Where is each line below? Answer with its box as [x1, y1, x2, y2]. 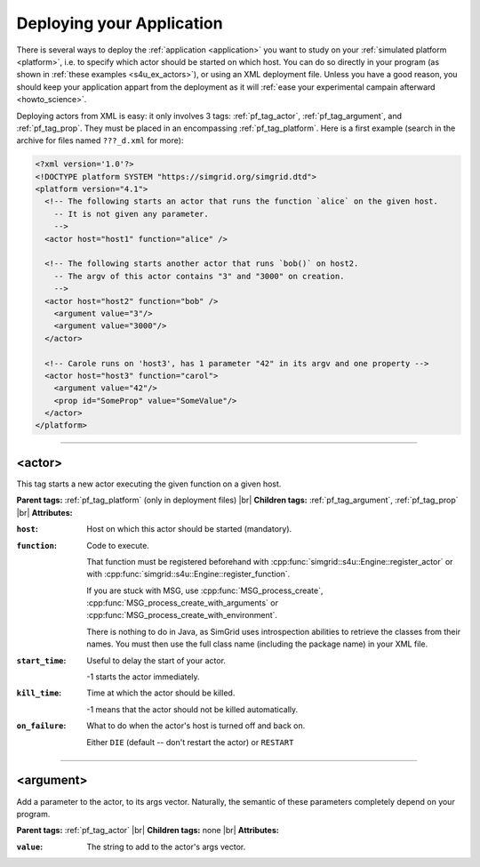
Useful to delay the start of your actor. [86, 654, 227, 666]
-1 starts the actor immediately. [86, 671, 200, 682]
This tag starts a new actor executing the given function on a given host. [16, 478, 282, 489]
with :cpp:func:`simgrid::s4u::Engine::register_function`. [86, 569, 291, 580]
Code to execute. [86, 540, 150, 550]
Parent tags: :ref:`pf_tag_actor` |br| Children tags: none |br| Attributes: [16, 825, 279, 836]
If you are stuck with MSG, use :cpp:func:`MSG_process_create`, [86, 585, 324, 596]
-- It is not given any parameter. [53, 209, 209, 219]
